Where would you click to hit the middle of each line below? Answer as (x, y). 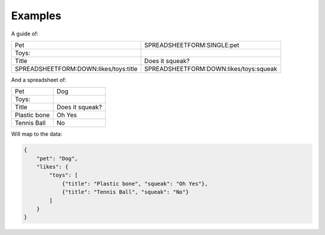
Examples (36, 16)
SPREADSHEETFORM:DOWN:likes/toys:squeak (211, 69)
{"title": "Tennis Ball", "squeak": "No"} (125, 192)
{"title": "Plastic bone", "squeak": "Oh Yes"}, (135, 184)
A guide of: (25, 34)
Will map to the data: (37, 134)
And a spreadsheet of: (39, 80)
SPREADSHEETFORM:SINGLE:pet (192, 45)
